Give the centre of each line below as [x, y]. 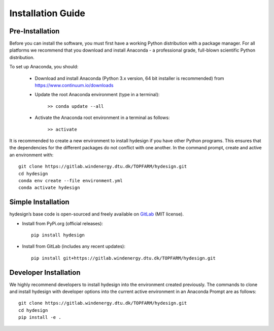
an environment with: [31, 155]
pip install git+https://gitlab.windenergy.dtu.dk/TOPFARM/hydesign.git [123, 258]
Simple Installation [39, 202]
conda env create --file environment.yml [71, 180]
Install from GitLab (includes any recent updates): [74, 246]
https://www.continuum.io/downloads [74, 86]
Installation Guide [47, 13]
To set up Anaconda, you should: [44, 67]
